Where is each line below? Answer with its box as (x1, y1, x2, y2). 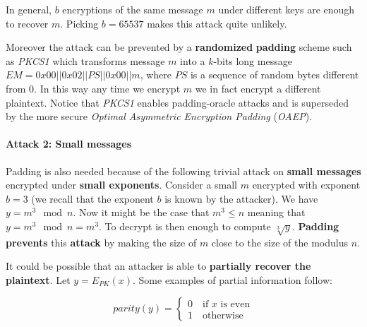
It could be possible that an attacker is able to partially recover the (6, 258, 311, 273)
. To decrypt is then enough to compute (99, 218, 271, 233)
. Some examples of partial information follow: (133, 272, 332, 287)
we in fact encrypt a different (195, 81, 321, 95)
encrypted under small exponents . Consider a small (6, 177, 238, 192)
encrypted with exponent (252, 177, 361, 192)
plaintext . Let (6, 272, 71, 287)
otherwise (203, 310, 243, 321)
